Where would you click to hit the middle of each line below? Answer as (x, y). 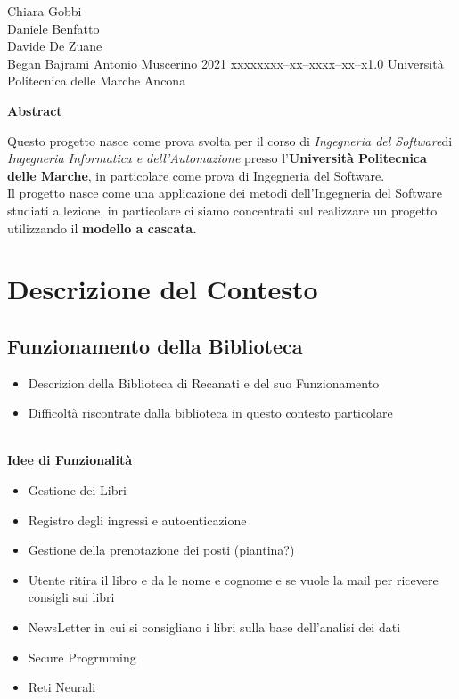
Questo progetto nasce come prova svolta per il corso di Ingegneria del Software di (230, 140)
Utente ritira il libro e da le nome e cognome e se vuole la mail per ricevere (233, 579)
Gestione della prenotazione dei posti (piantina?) (161, 550)
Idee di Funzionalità (70, 460)
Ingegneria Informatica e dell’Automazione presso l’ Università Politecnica (217, 158)
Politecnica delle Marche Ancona (97, 81)
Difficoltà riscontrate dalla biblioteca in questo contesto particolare (210, 413)
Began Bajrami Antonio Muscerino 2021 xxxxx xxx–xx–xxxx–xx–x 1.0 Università (225, 63)
